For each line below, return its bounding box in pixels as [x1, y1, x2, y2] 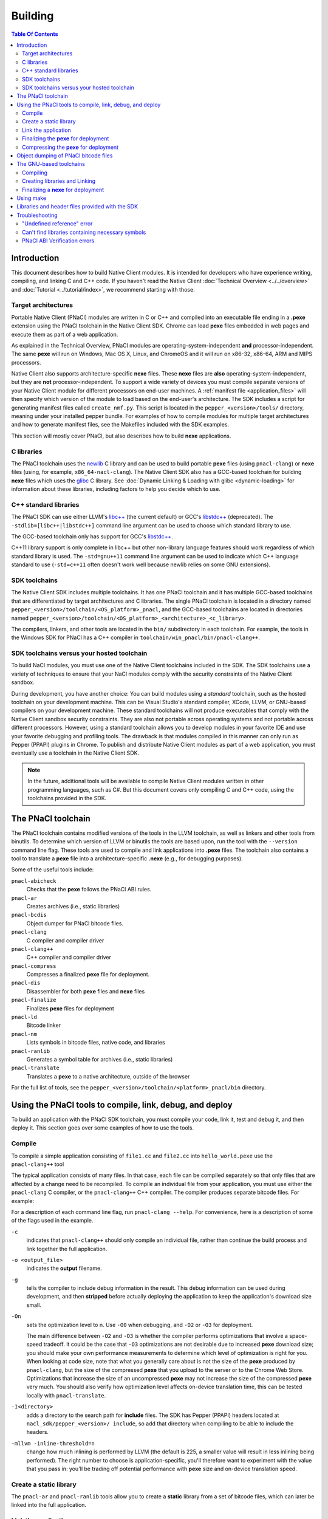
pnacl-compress [11, 962, 57, 969]
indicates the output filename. [26, 1264, 103, 1272]
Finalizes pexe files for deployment [26, 1004, 115, 1012]
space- [289, 1332, 307, 1340]
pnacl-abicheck [11, 877, 57, 884]
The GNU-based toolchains [16, 160, 85, 168]
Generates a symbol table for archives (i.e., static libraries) [26, 1056, 173, 1063]
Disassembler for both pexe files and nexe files [26, 987, 145, 995]
